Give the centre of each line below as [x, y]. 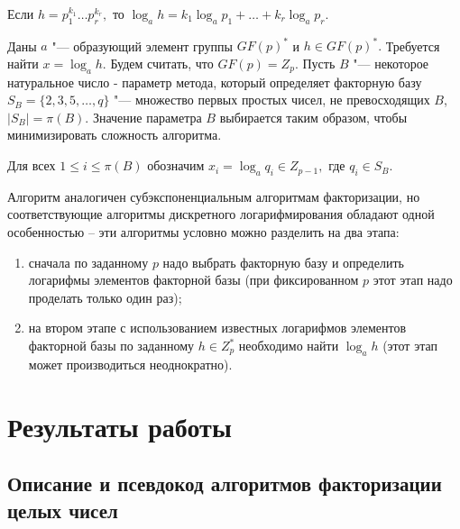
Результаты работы [120, 426]
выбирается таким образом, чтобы [313, 117]
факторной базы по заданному [111, 346]
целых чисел [63, 510]
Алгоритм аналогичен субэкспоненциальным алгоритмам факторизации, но [214, 196]
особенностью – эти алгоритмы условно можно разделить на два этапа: [203, 232]
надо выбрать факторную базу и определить [283, 262]
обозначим [176, 165]
